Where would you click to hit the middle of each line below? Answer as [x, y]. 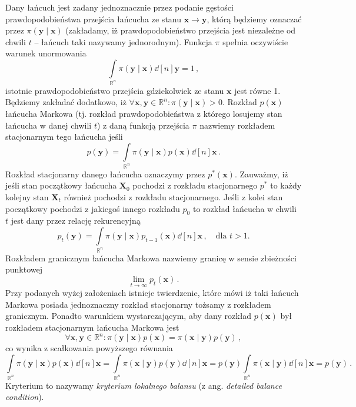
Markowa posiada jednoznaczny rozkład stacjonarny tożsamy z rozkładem [138, 304]
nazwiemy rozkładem [237, 125]
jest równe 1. [257, 90]
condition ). [25, 397]
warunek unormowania [46, 53]
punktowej [24, 269]
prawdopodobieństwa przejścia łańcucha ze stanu [94, 18]
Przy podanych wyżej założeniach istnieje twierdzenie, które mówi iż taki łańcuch [152, 293]
